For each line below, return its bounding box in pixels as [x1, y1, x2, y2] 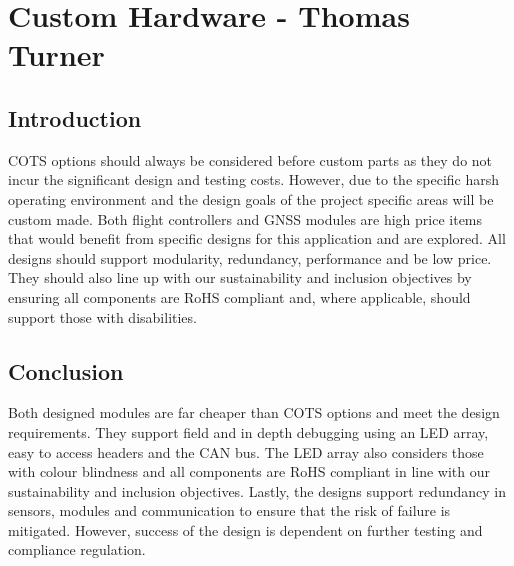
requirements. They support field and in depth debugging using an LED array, [8, 421, 489, 442]
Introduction [8, 102, 142, 133]
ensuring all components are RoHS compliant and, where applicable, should [8, 286, 471, 307]
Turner [8, 34, 105, 75]
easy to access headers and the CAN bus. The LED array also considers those [8, 441, 484, 462]
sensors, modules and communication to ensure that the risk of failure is [8, 500, 451, 521]
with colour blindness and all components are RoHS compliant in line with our [8, 461, 491, 482]
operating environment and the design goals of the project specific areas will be [8, 188, 494, 209]
